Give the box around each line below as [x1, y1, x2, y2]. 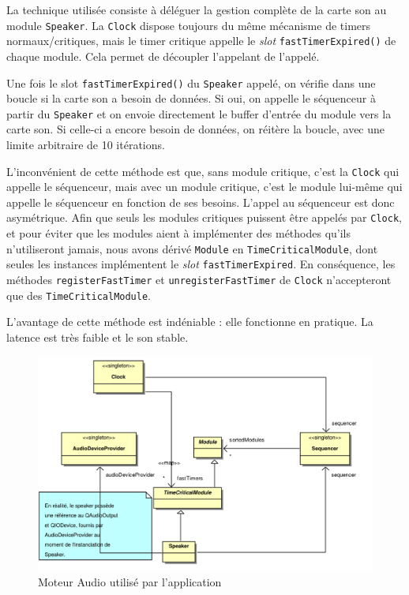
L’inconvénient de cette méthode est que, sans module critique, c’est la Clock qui [6, 163, 400, 179]
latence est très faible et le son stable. [6, 328, 189, 345]
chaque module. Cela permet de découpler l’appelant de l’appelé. [6, 47, 320, 64]
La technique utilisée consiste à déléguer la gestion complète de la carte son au [6, 2, 387, 17]
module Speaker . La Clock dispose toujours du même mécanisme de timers [6, 17, 371, 33]
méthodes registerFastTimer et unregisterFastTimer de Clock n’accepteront [6, 271, 392, 287]
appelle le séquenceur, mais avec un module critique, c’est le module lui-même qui [6, 178, 403, 195]
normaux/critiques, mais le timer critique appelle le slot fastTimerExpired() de [6, 32, 396, 49]
